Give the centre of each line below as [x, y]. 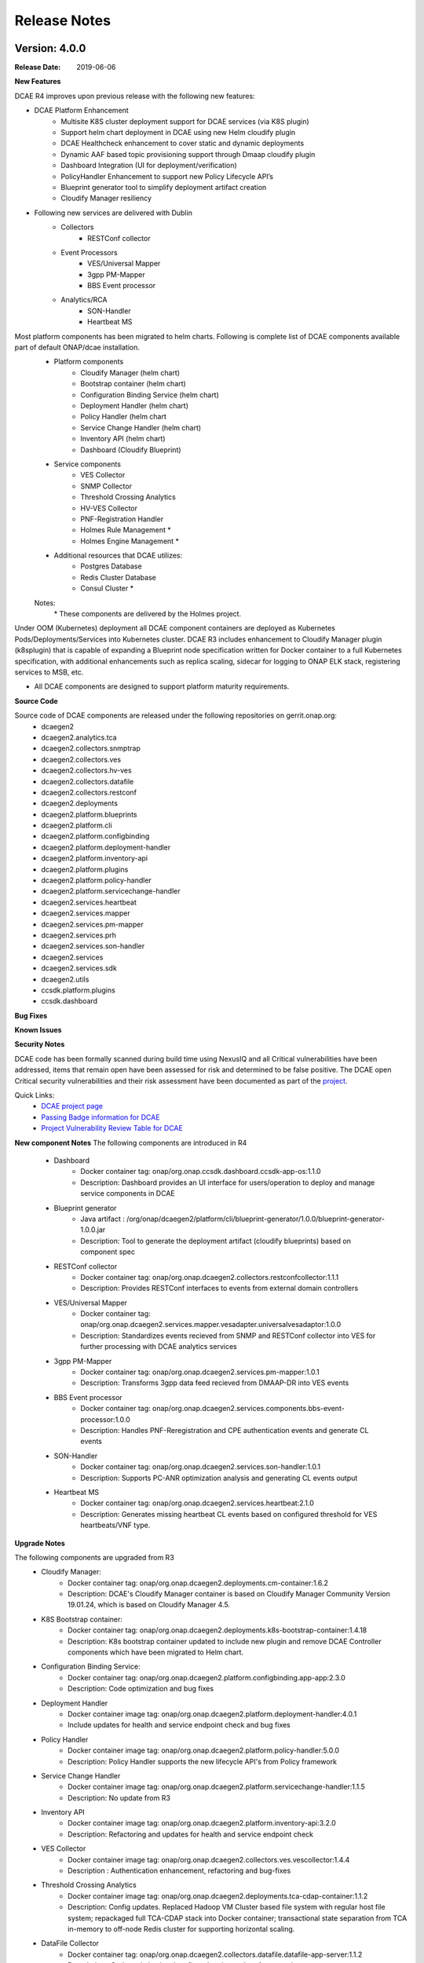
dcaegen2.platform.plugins [85, 869]
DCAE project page [72, 1106]
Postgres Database [111, 566]
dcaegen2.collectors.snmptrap [91, 748]
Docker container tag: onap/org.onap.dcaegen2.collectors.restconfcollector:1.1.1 [210, 1277]
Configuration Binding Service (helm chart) [150, 395]
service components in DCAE [128, 1194]
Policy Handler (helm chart [123, 417]
